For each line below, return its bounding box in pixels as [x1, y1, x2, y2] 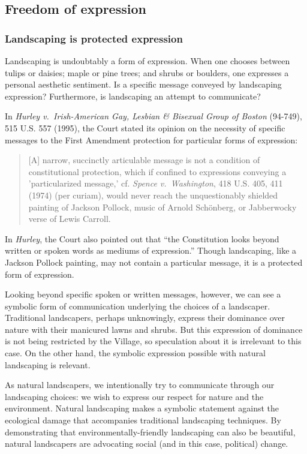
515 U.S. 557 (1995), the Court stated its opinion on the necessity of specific [5, 121, 285, 134]
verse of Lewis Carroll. [28, 212, 111, 225]
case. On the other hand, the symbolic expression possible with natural [5, 347, 266, 359]
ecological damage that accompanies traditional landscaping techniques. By [5, 414, 281, 426]
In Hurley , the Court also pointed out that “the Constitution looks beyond [5, 232, 279, 245]
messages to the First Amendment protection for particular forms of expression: [5, 133, 298, 146]
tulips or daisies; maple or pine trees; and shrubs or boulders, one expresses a [5, 66, 289, 79]
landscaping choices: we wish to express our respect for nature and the [5, 390, 264, 402]
